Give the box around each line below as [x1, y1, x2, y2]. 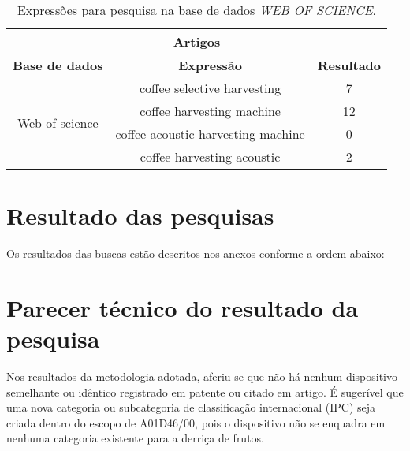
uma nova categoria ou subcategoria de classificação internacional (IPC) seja [6, 399, 376, 416]
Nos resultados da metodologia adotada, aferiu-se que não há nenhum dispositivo [6, 368, 398, 385]
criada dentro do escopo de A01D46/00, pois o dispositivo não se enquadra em [6, 414, 386, 430]
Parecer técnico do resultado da [6, 291, 359, 323]
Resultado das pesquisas [6, 199, 274, 232]
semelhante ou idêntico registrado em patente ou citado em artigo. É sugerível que [6, 383, 404, 400]
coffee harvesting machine [140, 102, 281, 120]
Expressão [178, 56, 242, 74]
